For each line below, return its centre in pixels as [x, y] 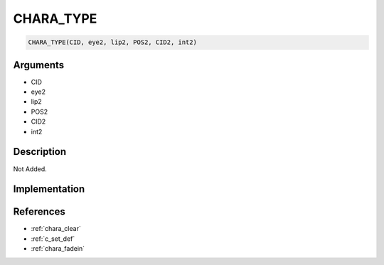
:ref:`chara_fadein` [58, 249]
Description [40, 152]
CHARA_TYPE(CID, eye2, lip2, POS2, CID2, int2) [112, 42]
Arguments [39, 65]
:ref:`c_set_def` [53, 239]
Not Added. [30, 169]
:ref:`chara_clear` [56, 229]
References [39, 212]
